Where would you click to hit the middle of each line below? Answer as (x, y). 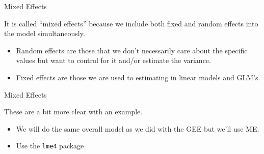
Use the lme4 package (50, 146)
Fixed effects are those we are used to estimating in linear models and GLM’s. (138, 77)
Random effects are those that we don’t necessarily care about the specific (132, 50)
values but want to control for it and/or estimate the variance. (113, 60)
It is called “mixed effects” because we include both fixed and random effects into (131, 23)
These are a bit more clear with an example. (73, 112)
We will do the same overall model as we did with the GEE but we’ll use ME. (138, 128)
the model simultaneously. (45, 33)
